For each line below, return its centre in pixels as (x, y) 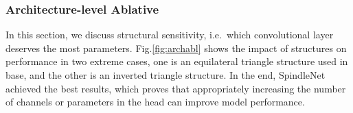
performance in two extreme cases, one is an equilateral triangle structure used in (177, 61)
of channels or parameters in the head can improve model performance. (155, 102)
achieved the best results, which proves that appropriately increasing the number (176, 88)
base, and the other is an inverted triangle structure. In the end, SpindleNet (166, 75)
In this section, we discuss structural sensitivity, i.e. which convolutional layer (170, 35)
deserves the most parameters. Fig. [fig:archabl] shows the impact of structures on (176, 48)
